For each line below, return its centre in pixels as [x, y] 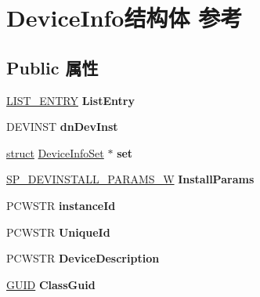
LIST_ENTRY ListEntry [70, 100]
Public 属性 [52, 67]
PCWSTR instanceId [61, 205]
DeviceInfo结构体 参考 [125, 18]
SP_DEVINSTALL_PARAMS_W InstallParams [130, 179]
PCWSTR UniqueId [58, 232]
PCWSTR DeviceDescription [83, 258]
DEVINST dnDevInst [62, 127]
